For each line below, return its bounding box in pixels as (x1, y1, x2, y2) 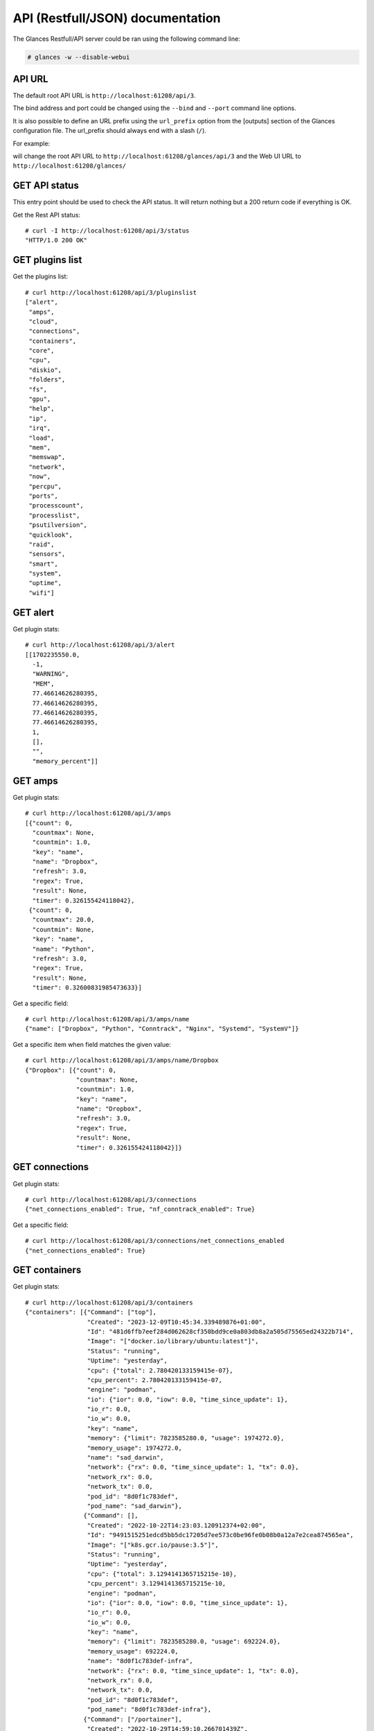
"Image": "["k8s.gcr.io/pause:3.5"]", (87, 1541, 219, 1549)
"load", (28, 433, 55, 442)
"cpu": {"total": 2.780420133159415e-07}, (87, 1366, 233, 1374)
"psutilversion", (28, 521, 88, 529)
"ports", (28, 492, 58, 500)
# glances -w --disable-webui (27, 53, 130, 61)
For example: (12, 139, 51, 147)
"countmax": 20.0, (32, 916, 95, 924)
